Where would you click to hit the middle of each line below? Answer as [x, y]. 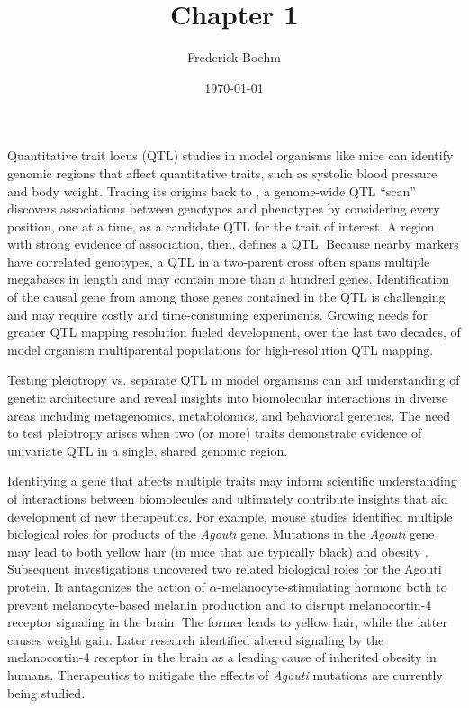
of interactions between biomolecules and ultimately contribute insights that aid [228, 498]
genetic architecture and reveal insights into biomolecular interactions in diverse [227, 398]
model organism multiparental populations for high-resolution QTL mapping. [221, 349]
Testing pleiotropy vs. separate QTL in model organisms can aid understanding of [234, 380]
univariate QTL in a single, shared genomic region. [148, 450]
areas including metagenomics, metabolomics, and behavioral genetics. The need [229, 415]
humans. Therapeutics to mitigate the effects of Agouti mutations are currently [225, 674]
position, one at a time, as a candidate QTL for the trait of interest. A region [221, 226]
